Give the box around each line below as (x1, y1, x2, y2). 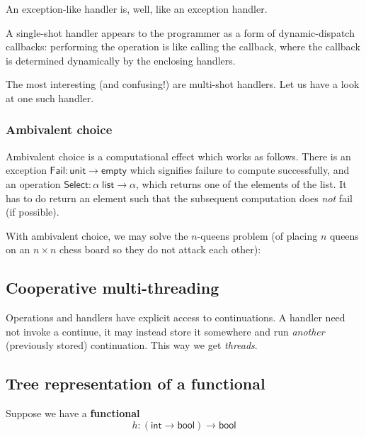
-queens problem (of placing (197, 228, 318, 243)
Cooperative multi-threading (6, 277, 219, 299)
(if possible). (6, 204, 59, 219)
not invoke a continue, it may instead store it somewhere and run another (6, 323, 325, 338)
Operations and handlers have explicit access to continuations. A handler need (6, 310, 345, 325)
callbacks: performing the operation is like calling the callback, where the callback (6, 39, 360, 54)
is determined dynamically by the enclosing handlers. (6, 52, 236, 67)
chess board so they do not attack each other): (59, 242, 261, 257)
